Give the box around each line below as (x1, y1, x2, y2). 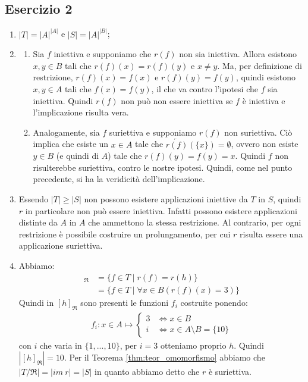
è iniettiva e (242, 94, 285, 107)
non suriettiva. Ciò (224, 126, 293, 138)
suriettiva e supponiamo (109, 126, 197, 138)
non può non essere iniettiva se (121, 94, 233, 107)
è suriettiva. (208, 365, 252, 378)
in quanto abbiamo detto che (95, 365, 200, 378)
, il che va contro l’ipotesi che (151, 83, 258, 95)
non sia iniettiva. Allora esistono (179, 48, 297, 60)
